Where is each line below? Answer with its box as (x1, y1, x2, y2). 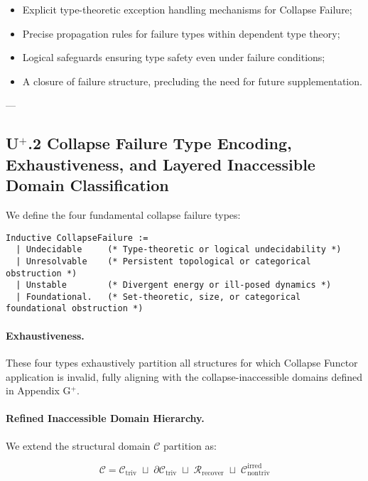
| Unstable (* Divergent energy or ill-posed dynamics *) (16, 280, 332, 291)
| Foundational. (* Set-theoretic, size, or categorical (16, 291, 301, 302)
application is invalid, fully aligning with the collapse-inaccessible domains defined (6, 369, 363, 384)
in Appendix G (6, 383, 71, 398)
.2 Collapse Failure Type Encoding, (28, 132, 292, 154)
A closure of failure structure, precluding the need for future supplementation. (22, 73, 362, 88)
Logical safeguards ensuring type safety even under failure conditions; (22, 50, 325, 65)
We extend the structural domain (6, 438, 151, 453)
